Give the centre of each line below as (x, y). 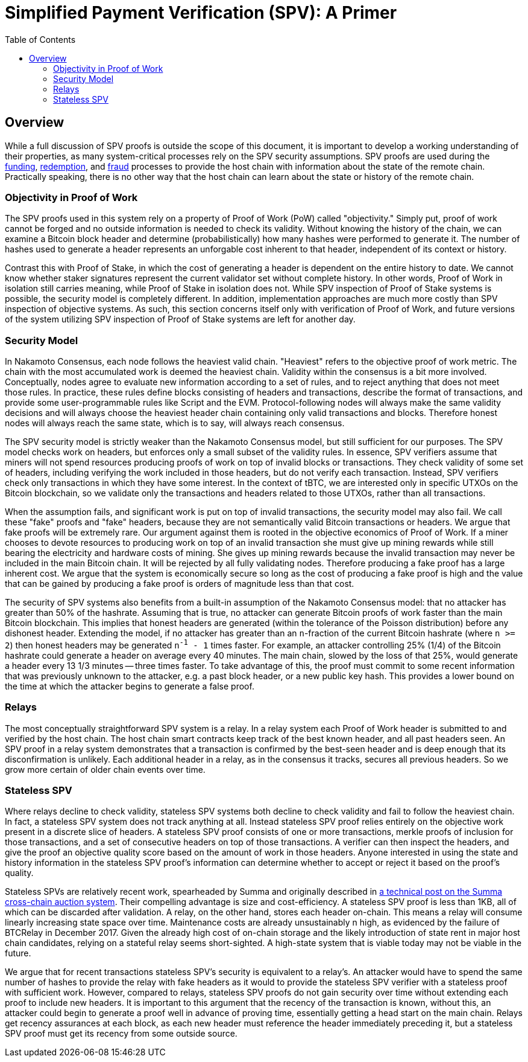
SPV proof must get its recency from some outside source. (121, 1034)
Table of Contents (40, 39)
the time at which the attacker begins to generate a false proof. (130, 686)
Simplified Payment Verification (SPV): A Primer (201, 13)
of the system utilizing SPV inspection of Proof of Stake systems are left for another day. (180, 319)
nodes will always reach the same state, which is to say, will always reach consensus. (175, 423)
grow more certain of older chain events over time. (105, 769)
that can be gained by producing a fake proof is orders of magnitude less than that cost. (180, 584)
